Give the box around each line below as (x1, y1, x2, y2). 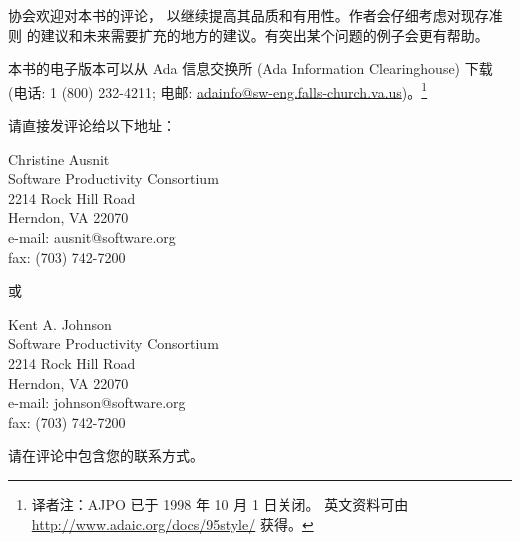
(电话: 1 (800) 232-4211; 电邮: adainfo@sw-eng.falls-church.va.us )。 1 (8, 78, 428, 102)
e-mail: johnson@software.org (8, 392, 186, 413)
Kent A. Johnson (8, 313, 112, 334)
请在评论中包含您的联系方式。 (8, 445, 204, 466)
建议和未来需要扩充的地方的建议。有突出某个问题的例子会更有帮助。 (40, 24, 489, 45)
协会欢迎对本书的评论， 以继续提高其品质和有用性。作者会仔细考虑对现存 (8, 5, 489, 25)
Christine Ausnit (8, 148, 110, 169)
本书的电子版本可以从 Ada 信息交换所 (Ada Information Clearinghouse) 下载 (8, 58, 493, 79)
